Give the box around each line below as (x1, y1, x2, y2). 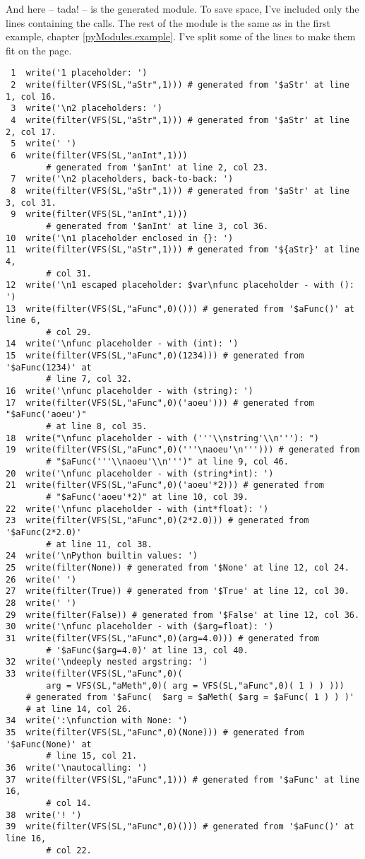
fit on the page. (6, 42, 72, 57)
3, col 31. (6, 197, 56, 208)
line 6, (6, 315, 42, 326)
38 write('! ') (6, 810, 82, 820)
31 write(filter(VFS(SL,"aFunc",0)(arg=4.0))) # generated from (6, 633, 319, 643)
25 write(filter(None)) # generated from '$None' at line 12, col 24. (6, 562, 349, 573)
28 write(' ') (6, 597, 77, 608)
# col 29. (46, 327, 92, 337)
